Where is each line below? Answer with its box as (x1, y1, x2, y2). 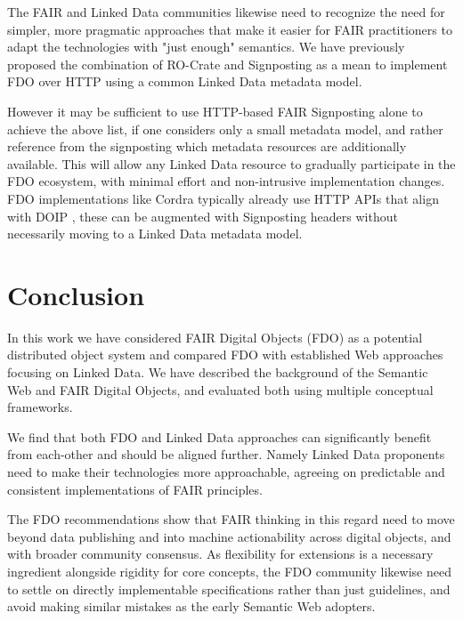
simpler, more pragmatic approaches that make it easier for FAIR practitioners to (7, 20, 452, 38)
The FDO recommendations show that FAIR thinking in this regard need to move (7, 510, 455, 528)
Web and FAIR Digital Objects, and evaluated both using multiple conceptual (7, 380, 434, 399)
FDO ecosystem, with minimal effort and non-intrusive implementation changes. (7, 172, 445, 190)
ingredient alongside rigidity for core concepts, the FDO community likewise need (7, 561, 451, 580)
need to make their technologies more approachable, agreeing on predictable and (7, 463, 445, 480)
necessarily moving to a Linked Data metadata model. (7, 224, 303, 243)
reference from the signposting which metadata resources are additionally (7, 137, 407, 156)
